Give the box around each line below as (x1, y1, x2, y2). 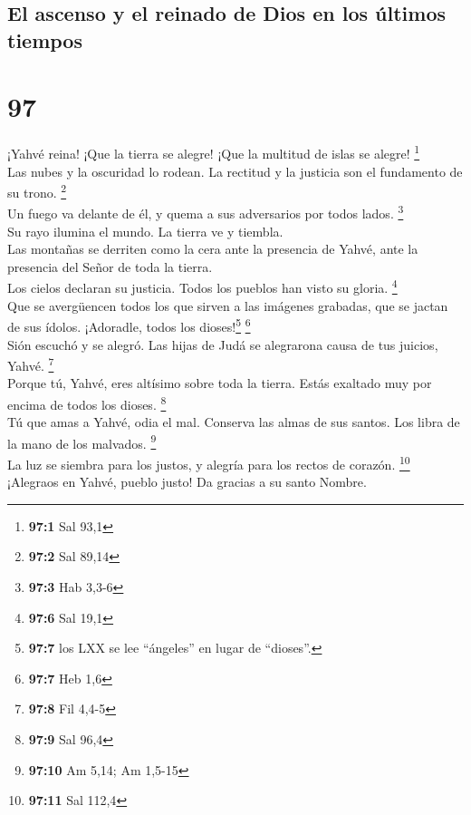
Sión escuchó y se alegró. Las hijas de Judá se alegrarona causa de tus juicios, (7, 335, 438, 354)
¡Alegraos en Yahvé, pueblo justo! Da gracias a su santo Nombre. (7, 472, 367, 491)
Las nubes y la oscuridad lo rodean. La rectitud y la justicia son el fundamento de (7, 161, 463, 180)
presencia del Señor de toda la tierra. (7, 257, 213, 276)
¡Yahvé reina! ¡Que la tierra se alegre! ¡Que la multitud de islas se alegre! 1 (7, 141, 420, 162)
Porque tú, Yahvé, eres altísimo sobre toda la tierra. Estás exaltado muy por (7, 374, 432, 393)
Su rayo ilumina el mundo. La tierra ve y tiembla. (7, 221, 284, 240)
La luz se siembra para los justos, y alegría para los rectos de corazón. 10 (7, 452, 410, 473)
